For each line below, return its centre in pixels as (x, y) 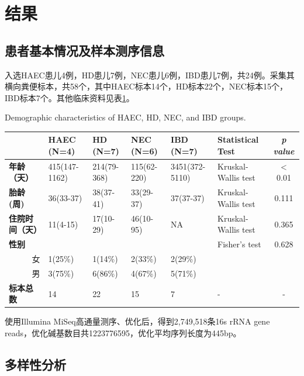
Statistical (238, 139)
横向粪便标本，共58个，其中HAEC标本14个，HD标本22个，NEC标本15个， (146, 86)
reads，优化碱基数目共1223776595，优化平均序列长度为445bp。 (123, 333)
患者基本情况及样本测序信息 (84, 50)
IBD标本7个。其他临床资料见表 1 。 (70, 97)
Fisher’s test (239, 244)
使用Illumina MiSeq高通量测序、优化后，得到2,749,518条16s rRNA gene (137, 321)
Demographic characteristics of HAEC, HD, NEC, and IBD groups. (125, 117)
